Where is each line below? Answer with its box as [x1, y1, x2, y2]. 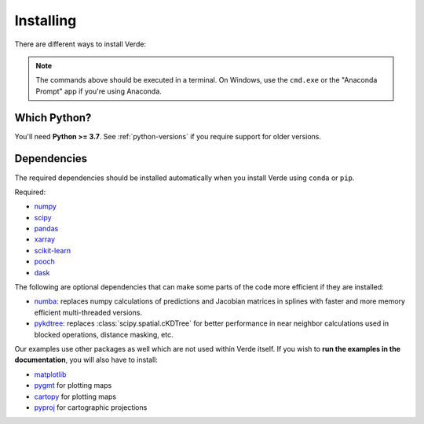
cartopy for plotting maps [34, 392, 117, 401]
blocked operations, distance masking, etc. [34, 330, 174, 339]
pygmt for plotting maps [34, 381, 112, 390]
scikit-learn [34, 245, 71, 255]
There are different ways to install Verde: [14, 39, 147, 49]
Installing [14, 12, 77, 29]
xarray [34, 234, 55, 244]
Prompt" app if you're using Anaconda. [35, 87, 163, 96]
